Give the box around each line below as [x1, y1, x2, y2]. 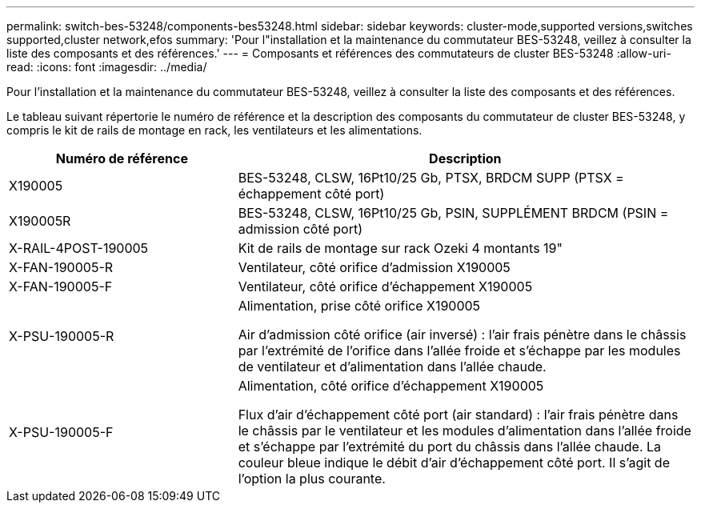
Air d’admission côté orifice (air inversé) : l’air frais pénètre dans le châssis [238, 327, 687, 343]
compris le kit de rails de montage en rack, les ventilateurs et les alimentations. [6, 123, 423, 137]
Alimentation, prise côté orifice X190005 [238, 298, 481, 314]
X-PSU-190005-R [9, 328, 114, 344]
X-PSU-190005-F [9, 424, 114, 440]
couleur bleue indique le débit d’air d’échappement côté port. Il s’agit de [238, 455, 670, 471]
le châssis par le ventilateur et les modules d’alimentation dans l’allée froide [238, 423, 691, 439]
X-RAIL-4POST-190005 [9, 240, 149, 256]
